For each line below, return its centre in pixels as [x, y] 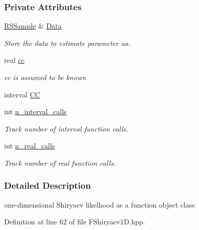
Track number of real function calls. [60, 162]
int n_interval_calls [35, 111]
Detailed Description [47, 185]
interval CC [22, 94]
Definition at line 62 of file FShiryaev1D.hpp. [75, 222]
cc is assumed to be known [45, 77]
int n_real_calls [30, 146]
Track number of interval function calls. [66, 128]
